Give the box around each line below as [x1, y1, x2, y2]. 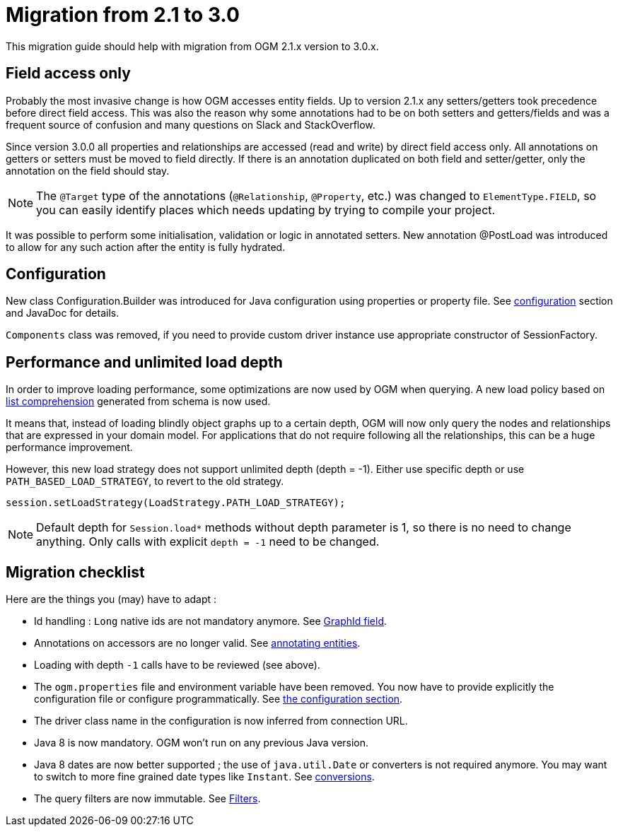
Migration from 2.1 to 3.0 [6, 3, 240, 27]
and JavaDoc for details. [6, 307, 119, 320]
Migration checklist [6, 563, 145, 581]
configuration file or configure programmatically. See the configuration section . [34, 693, 403, 705]
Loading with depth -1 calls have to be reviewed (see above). [34, 659, 320, 672]
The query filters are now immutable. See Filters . [34, 792, 261, 805]
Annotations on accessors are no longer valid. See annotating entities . [34, 637, 361, 650]
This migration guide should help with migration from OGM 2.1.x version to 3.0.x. [6, 40, 379, 52]
